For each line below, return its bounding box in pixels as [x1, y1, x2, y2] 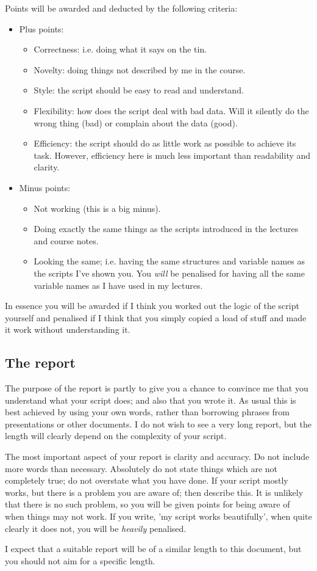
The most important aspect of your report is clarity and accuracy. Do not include [5, 450, 310, 463]
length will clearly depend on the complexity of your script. [5, 429, 227, 442]
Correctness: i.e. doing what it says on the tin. [34, 43, 207, 56]
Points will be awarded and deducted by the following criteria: [5, 2, 238, 14]
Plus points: [19, 22, 64, 35]
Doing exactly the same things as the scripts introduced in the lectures [34, 222, 299, 235]
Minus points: [19, 181, 71, 194]
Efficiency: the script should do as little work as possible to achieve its [34, 137, 296, 150]
